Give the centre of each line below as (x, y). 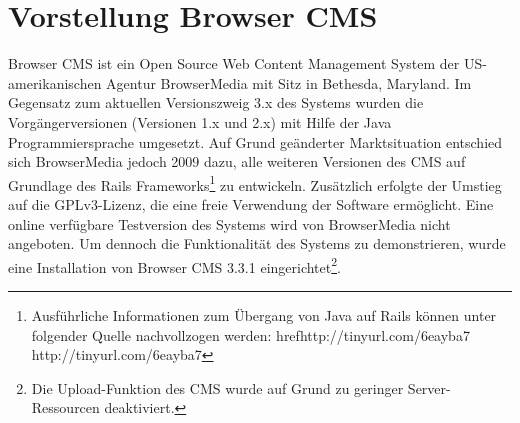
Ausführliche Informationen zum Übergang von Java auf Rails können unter (264, 314)
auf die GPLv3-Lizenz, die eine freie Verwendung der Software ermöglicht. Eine (251, 203)
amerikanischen (55, 82)
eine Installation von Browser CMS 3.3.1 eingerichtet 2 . (174, 265)
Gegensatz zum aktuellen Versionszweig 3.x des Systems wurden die (216, 102)
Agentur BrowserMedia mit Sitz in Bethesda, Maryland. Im (289, 82)
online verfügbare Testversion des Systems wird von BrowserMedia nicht (229, 223)
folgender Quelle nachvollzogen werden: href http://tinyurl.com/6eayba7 (250, 334)
